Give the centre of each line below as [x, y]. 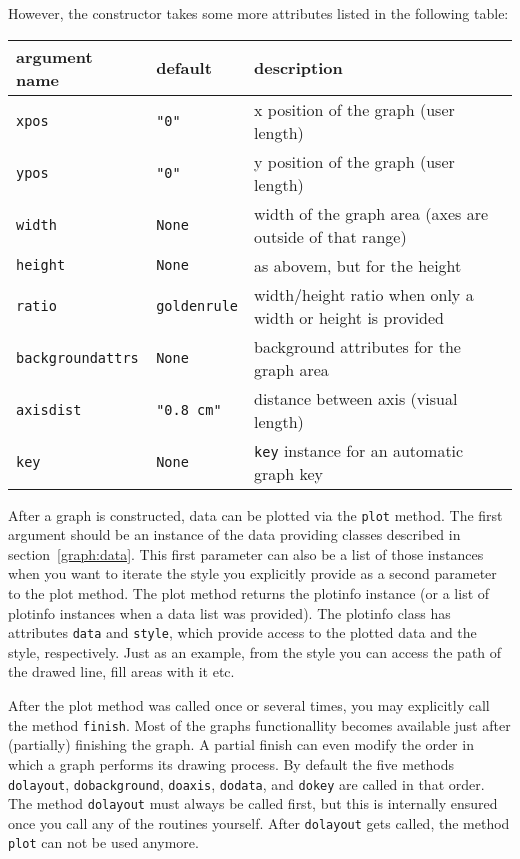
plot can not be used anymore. [103, 842]
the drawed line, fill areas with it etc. [121, 671]
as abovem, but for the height [358, 265]
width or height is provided [349, 317]
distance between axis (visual [356, 398]
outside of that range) [330, 236]
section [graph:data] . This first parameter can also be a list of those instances [246, 553]
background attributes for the [357, 346]
